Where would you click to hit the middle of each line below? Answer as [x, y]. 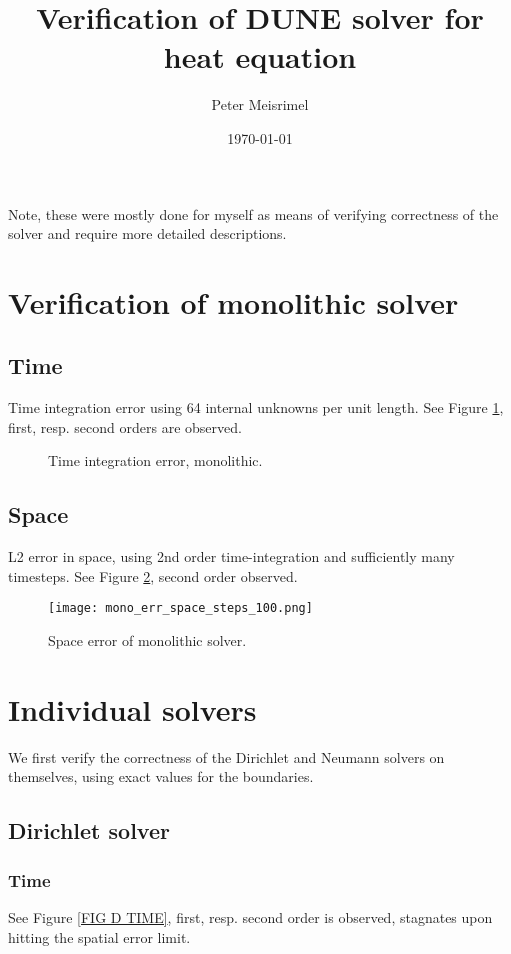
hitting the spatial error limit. [99, 936]
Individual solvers [132, 708]
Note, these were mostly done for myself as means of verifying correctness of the [253, 213]
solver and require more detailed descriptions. [147, 233]
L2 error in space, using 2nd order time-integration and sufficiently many [231, 556]
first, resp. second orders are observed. [125, 426]
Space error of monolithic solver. [147, 640]
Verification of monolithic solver [233, 301]
